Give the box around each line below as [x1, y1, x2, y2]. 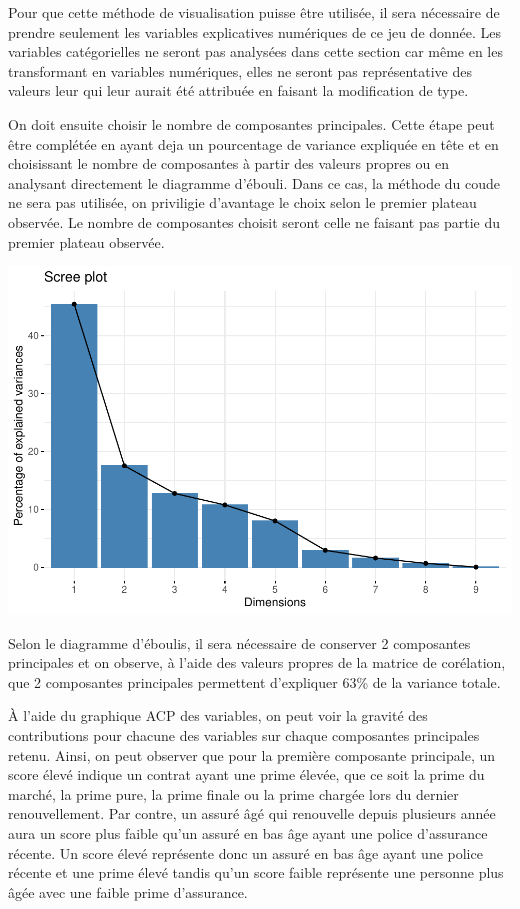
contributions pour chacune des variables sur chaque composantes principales [8, 725, 480, 746]
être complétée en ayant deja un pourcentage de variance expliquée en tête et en [8, 133, 499, 154]
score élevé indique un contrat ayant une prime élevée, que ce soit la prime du [8, 764, 485, 785]
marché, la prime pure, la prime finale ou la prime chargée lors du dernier [8, 783, 459, 804]
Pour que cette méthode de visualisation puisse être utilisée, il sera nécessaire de [8, 2, 500, 22]
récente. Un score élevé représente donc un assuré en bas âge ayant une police [8, 842, 483, 863]
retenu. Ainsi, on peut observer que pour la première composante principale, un [8, 744, 496, 765]
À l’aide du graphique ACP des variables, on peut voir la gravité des [8, 705, 428, 726]
